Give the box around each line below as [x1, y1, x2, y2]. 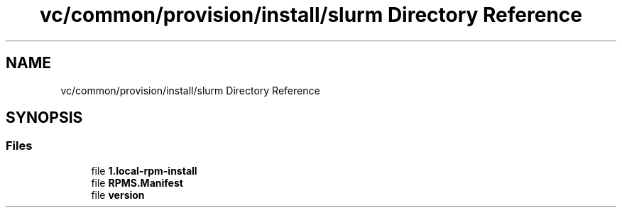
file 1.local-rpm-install [91, 164, 197, 177]
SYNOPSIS [6, 109, 83, 127]
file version [91, 188, 145, 201]
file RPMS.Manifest [91, 176, 183, 189]
